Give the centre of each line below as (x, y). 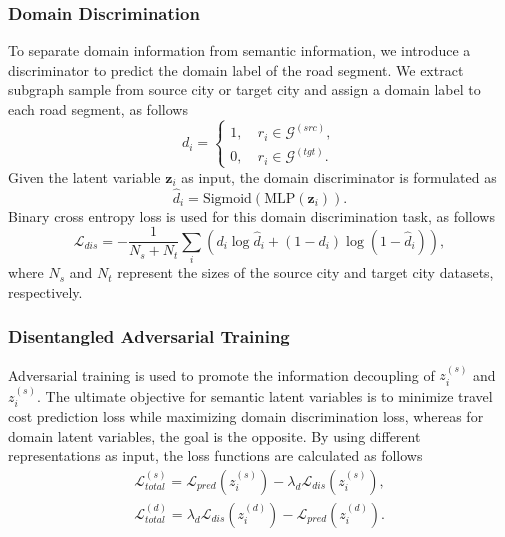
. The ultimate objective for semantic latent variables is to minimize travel (265, 395)
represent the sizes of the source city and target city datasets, (305, 272)
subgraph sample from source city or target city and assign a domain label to (244, 89)
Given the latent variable (84, 176)
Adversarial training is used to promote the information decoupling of (221, 374)
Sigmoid (227, 198)
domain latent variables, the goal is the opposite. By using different (214, 435)
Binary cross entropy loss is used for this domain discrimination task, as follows (251, 215)
